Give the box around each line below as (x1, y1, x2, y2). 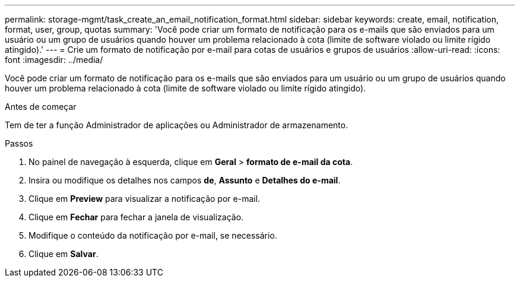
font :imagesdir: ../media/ (5, 55, 103, 65)
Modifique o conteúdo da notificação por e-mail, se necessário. (28, 230, 277, 240)
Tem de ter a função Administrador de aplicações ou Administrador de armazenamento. (5, 120, 348, 130)
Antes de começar (5, 102, 77, 112)
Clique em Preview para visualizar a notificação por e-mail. (28, 194, 261, 204)
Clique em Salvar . (28, 249, 99, 259)
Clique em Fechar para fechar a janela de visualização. (28, 212, 244, 222)
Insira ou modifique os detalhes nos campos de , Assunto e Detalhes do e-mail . (28, 175, 341, 185)
